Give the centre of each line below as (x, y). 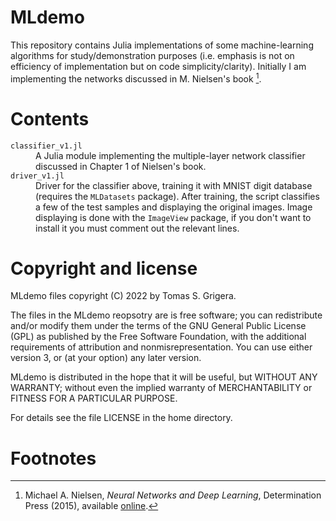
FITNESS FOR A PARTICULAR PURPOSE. (94, 398)
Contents (50, 118)
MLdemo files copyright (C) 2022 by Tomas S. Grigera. (123, 296)
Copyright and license (104, 268)
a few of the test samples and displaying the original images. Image (174, 207)
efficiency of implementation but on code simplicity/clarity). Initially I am (158, 66)
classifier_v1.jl (46, 146)
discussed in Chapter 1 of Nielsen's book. (121, 166)
